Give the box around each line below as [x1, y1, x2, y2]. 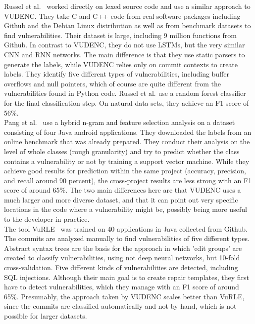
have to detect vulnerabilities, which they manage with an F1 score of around [4, 282, 239, 292]
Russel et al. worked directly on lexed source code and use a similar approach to [4, 1, 251, 11]
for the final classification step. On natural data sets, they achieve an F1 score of [4, 97, 249, 108]
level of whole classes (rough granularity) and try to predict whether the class [4, 146, 240, 156]
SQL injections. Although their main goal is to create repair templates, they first [4, 272, 249, 282]
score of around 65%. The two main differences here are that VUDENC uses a [4, 185, 241, 195]
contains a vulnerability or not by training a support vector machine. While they [4, 156, 250, 166]
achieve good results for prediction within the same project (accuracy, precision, [4, 165, 246, 176]
